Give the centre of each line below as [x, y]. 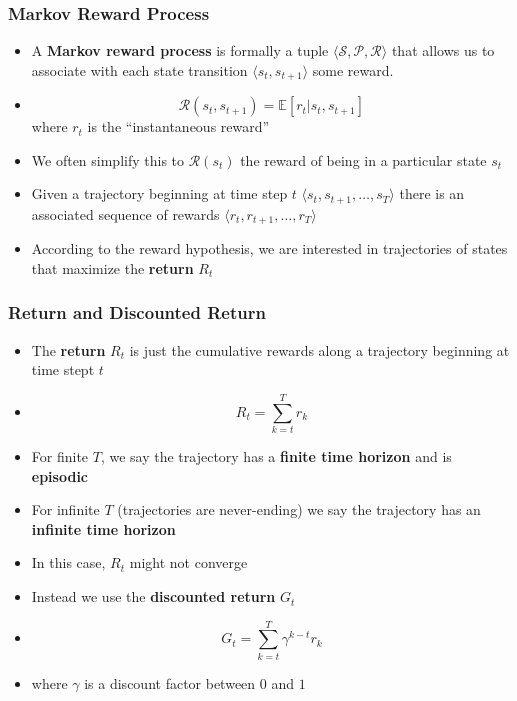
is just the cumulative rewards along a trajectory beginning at [319, 349]
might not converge [188, 562]
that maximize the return [112, 267]
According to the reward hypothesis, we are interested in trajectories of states [269, 248]
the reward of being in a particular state [363, 159]
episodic [60, 475]
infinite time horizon [103, 528]
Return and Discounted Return [137, 312]
